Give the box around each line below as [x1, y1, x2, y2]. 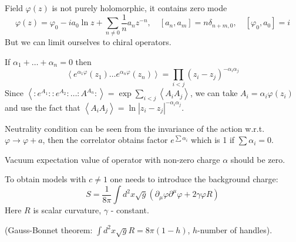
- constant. [110, 204, 149, 216]
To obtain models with [5, 173, 86, 185]
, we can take [190, 87, 238, 99]
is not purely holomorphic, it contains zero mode [52, 2, 227, 13]
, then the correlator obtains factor [42, 134, 168, 146]
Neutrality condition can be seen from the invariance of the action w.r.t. [5, 122, 265, 134]
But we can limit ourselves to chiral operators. [5, 36, 171, 48]
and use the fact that [5, 101, 80, 113]
